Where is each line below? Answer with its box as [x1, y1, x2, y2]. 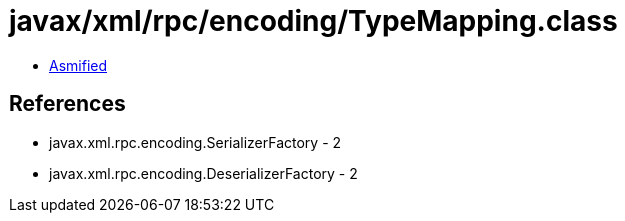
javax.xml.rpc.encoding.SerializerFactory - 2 [49, 133, 342, 151]
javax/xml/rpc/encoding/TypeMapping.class [9, 4, 618, 38]
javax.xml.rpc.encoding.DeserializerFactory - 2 [49, 164, 358, 182]
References [9, 91, 126, 117]
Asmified [49, 56, 108, 74]
